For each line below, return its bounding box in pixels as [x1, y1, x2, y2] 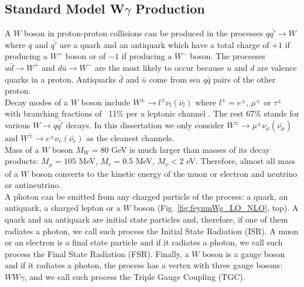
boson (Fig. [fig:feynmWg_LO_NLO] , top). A [134, 201, 299, 214]
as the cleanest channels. [86, 131, 175, 143]
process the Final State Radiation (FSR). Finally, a [5, 247, 189, 259]
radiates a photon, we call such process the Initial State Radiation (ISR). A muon [5, 224, 299, 237]
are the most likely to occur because [94, 61, 224, 73]
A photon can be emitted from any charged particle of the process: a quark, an [5, 190, 288, 202]
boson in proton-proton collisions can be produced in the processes [24, 27, 264, 39]
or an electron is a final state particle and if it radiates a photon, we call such [5, 236, 283, 248]
